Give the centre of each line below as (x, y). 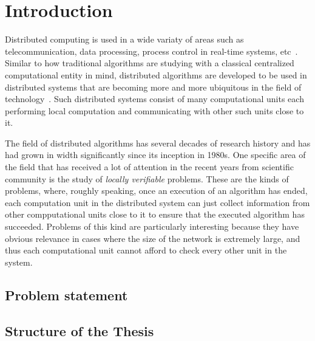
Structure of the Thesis (80, 330)
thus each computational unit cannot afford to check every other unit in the (146, 250)
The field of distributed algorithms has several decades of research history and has (158, 143)
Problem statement (66, 294)
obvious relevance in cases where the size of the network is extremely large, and (153, 238)
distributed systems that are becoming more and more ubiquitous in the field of (153, 87)
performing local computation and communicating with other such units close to (154, 110)
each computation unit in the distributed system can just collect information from (157, 202)
